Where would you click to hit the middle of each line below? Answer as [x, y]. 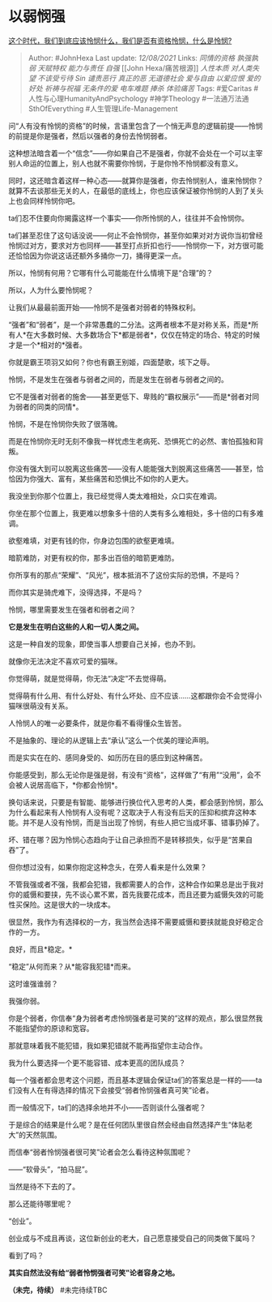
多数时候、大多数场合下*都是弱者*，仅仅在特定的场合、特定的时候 [150, 334]
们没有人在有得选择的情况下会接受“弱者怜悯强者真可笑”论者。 [111, 1090]
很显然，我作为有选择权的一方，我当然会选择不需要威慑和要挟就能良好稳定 [132, 922]
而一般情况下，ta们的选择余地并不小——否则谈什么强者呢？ [107, 1107]
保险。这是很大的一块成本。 [68, 905]
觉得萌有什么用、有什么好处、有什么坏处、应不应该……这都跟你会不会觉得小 [135, 695]
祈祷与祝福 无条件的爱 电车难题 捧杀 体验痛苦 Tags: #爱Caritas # [151, 88]
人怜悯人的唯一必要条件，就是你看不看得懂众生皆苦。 [97, 723]
